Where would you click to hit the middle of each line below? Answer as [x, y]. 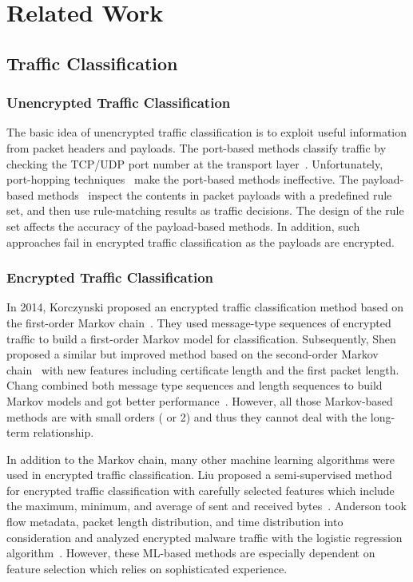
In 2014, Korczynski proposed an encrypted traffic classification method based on [205, 307]
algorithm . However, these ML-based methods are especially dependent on [191, 553]
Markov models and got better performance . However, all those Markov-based [200, 400]
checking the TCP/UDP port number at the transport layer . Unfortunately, [195, 163]
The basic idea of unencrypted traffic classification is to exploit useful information [207, 132]
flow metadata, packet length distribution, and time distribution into [175, 522]
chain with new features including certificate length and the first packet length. [203, 369]
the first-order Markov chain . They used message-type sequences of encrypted [199, 322]
